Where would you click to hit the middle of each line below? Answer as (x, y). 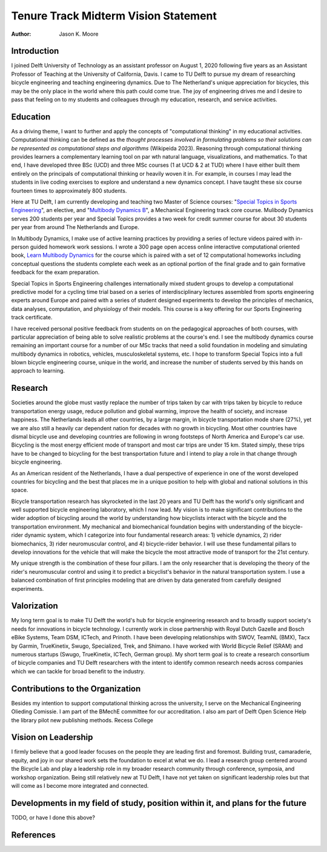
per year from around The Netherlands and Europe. (75, 227)
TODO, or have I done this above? (53, 817)
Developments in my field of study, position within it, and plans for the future (159, 803)
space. (20, 490)
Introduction (35, 51)
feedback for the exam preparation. (55, 272)
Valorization (35, 606)
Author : (21, 34)
